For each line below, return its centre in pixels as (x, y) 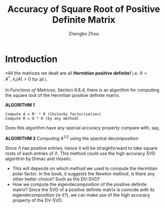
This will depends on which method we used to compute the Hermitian (85, 168)
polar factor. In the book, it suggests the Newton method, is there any (84, 173)
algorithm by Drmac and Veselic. (39, 158)
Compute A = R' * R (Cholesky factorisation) (53, 114)
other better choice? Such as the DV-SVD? (56, 179)
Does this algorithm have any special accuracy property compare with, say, (82, 128)
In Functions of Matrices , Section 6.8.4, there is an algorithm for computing (82, 90)
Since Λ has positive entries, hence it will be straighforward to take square (82, 148)
